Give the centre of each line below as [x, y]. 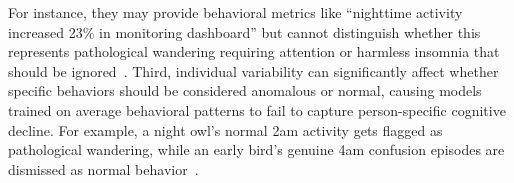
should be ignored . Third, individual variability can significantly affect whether [253, 70]
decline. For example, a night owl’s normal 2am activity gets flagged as [225, 129]
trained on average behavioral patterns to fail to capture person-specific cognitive [257, 109]
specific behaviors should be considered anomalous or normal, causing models [245, 90]
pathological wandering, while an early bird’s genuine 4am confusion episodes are [256, 149]
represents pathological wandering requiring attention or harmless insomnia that [254, 51]
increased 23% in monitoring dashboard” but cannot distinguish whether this [244, 31]
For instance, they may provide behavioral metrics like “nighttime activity [235, 12]
